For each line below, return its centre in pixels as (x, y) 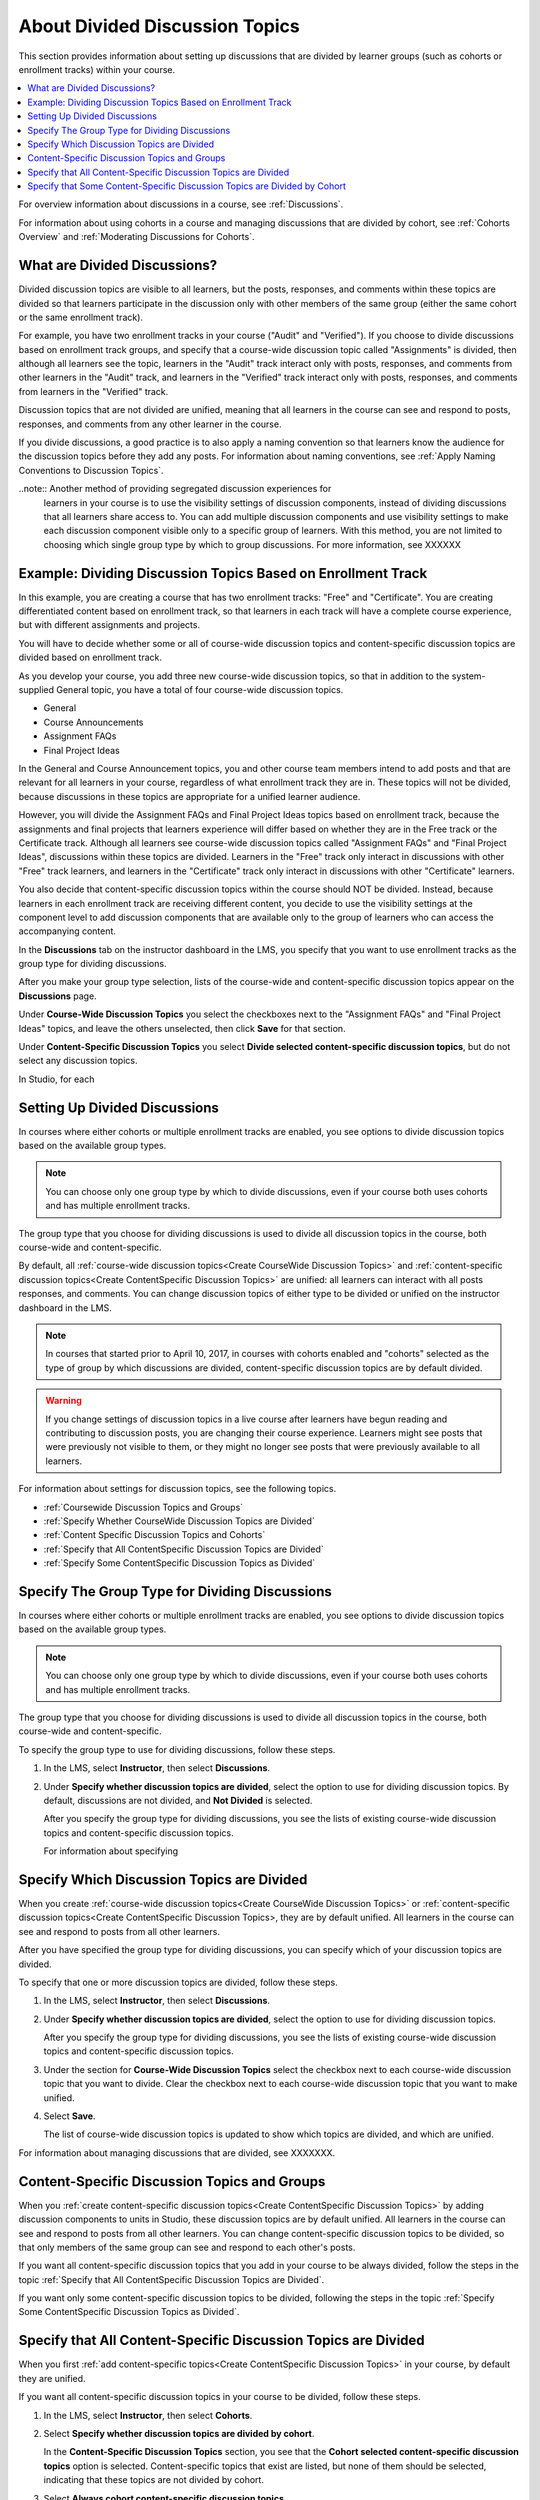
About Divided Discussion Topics (159, 26)
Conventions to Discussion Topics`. (91, 470)
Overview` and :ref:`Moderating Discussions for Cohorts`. (136, 237)
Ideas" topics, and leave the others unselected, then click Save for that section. (182, 1028)
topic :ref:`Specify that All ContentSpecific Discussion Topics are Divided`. (171, 2279)
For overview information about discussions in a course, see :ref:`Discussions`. (181, 204)
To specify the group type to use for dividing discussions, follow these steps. (177, 1749)
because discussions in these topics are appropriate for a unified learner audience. (189, 796)
